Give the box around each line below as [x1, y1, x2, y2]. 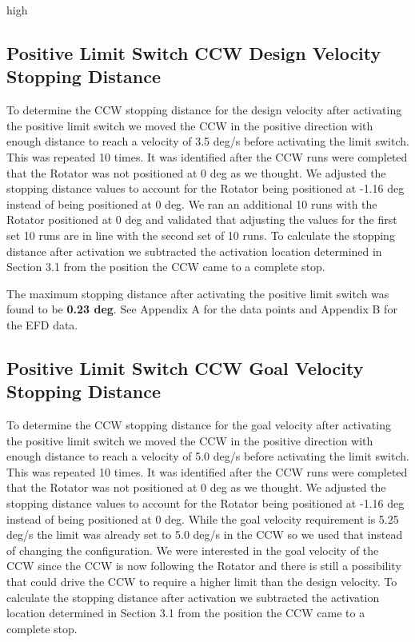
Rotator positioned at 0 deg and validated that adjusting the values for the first [6, 211, 397, 228]
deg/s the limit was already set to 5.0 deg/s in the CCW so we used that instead [6, 526, 403, 543]
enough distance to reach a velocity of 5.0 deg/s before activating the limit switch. [6, 448, 409, 465]
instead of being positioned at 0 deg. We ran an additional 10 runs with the [6, 195, 377, 212]
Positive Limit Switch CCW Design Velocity [6, 40, 381, 65]
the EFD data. [6, 316, 78, 333]
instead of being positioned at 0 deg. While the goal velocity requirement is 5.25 [6, 510, 399, 527]
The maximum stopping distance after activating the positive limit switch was [6, 285, 389, 301]
